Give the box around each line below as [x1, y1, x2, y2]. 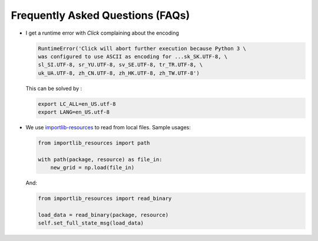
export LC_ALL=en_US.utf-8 [38, 101, 116, 107]
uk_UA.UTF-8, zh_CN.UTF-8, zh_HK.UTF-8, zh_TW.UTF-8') [38, 69, 200, 76]
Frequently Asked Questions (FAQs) [11, 9, 190, 22]
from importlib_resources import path [38, 140, 150, 146]
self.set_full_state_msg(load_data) [38, 220, 144, 226]
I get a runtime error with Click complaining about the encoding [25, 29, 180, 36]
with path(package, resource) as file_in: [38, 156, 163, 163]
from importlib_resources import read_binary [38, 195, 172, 202]
